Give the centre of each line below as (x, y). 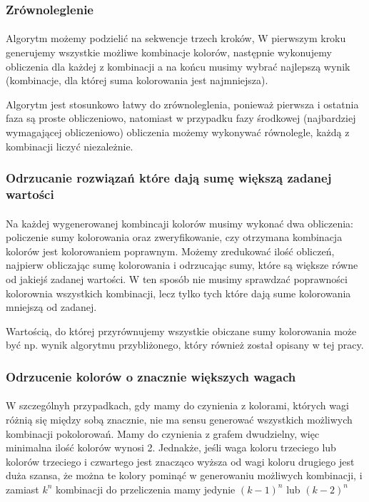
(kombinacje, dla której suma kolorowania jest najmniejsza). (137, 80)
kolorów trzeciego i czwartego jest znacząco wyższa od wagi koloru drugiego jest (180, 461)
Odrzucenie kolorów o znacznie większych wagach (151, 376)
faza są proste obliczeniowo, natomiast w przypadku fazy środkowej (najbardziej (181, 118)
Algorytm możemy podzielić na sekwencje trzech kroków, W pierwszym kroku (176, 38)
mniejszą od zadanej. (51, 307)
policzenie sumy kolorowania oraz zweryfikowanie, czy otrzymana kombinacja (174, 237)
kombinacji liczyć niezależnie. (70, 146)
